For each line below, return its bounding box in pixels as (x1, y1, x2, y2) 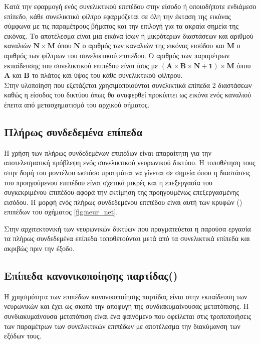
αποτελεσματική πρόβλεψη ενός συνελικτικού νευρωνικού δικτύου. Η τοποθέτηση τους (4, 157, 255, 168)
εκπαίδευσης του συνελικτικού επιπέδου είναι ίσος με (4, 60, 158, 70)
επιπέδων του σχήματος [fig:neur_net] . (4, 206, 118, 217)
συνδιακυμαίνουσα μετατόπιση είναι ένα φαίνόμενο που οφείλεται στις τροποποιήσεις (4, 311, 251, 321)
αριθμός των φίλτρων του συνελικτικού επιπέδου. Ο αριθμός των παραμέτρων (4, 50, 229, 60)
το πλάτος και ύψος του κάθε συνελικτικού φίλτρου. (32, 70, 183, 80)
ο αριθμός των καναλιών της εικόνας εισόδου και (82, 40, 224, 51)
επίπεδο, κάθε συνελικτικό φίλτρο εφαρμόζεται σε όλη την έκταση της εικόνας (4, 11, 231, 21)
